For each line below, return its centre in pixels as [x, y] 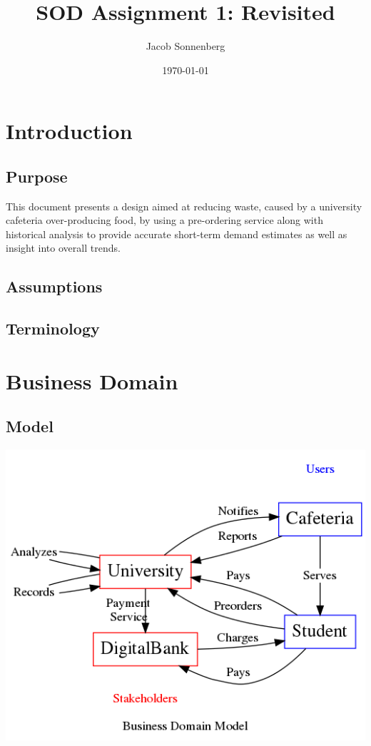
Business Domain [92, 380]
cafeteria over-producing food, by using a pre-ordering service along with [164, 220]
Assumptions [54, 286]
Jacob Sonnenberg [185, 46]
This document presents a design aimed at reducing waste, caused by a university [184, 206]
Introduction [69, 131]
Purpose [37, 176]
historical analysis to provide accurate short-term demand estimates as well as [177, 234]
